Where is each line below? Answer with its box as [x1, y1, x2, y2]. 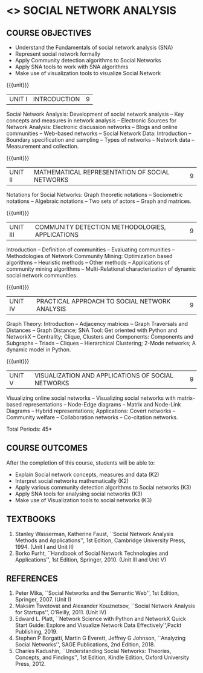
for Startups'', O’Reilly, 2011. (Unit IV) [14, 609, 107, 616]
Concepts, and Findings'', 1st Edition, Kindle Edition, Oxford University [14, 654, 190, 661]
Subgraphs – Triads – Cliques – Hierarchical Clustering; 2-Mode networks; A [6, 340, 196, 346]
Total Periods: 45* [6, 425, 53, 433]
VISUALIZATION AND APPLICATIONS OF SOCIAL [34, 371, 174, 379]
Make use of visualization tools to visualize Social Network [14, 70, 161, 76]
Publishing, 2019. [14, 628, 58, 635]
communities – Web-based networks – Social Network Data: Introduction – [6, 130, 192, 137]
